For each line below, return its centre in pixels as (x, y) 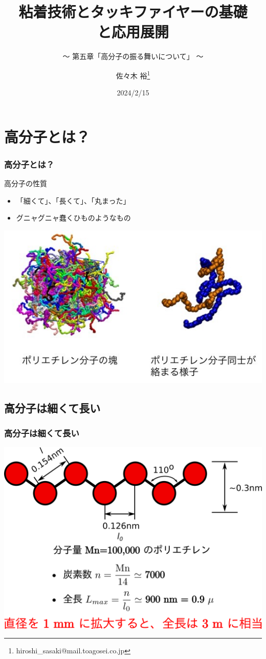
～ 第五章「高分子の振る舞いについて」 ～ (133, 56)
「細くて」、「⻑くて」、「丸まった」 (73, 200)
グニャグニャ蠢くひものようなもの (73, 218)
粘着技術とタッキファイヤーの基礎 (133, 12)
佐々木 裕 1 (133, 74)
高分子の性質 (26, 183)
